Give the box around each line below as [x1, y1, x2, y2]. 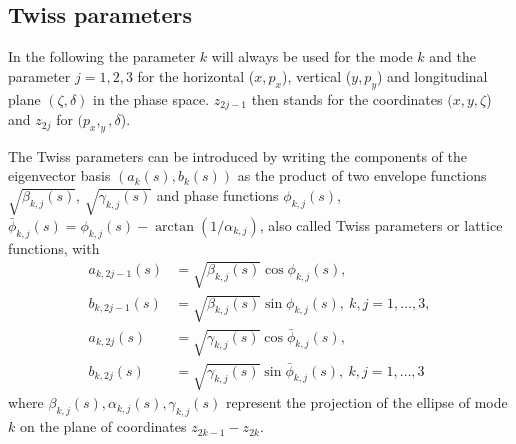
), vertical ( [281, 65, 352, 86]
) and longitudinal [377, 65, 488, 86]
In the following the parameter [8, 46, 196, 67]
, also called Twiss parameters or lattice [259, 214, 503, 235]
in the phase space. [93, 88, 210, 109]
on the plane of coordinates [19, 416, 187, 437]
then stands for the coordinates [251, 88, 443, 109]
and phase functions [156, 185, 279, 206]
